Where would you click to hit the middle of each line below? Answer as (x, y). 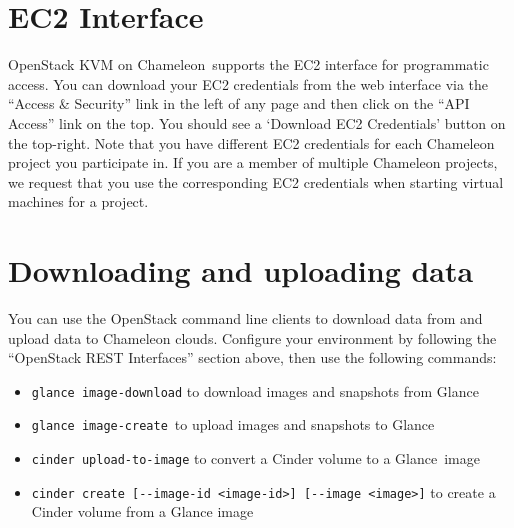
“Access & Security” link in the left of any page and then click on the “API (239, 103)
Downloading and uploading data (241, 270)
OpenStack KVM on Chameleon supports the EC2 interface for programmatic (248, 64)
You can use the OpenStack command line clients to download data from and (245, 318)
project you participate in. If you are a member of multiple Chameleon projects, (253, 162)
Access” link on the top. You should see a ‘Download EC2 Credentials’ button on (257, 122)
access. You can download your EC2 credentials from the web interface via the (248, 83)
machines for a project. (78, 201)
